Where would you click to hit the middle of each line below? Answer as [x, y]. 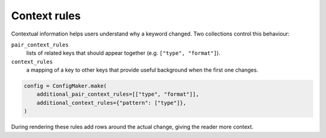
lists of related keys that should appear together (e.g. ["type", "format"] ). [123, 53]
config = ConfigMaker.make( [65, 86]
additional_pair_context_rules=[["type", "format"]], [118, 94]
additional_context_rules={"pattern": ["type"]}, [111, 103]
